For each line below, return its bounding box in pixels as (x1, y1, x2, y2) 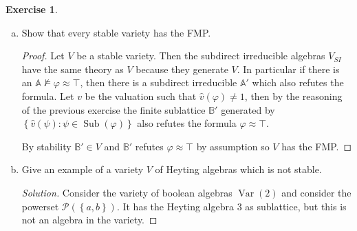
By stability (21, 139, 72, 153)
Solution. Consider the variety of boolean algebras (21, 185, 232, 199)
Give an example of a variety (21, 162, 144, 177)
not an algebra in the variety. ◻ (21, 212, 158, 227)
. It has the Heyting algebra (116, 199, 234, 213)
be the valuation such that (85, 88, 197, 103)
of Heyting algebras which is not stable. (155, 162, 322, 177)
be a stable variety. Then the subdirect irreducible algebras (76, 48, 325, 63)
